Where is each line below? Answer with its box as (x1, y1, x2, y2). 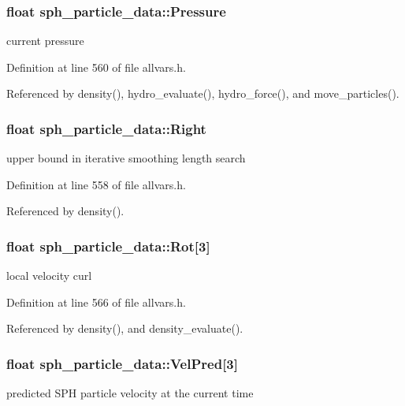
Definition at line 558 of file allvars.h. (6, 176, 186, 192)
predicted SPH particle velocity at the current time (6, 385, 254, 401)
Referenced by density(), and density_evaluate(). (6, 320, 243, 337)
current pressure (6, 32, 84, 49)
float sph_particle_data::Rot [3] (6, 236, 210, 255)
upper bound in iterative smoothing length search (6, 150, 246, 166)
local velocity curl (6, 267, 92, 284)
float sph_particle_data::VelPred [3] (6, 353, 238, 373)
